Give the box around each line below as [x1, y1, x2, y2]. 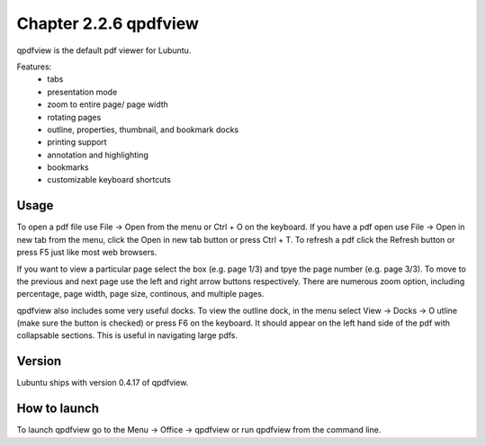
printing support [47, 137, 107, 147]
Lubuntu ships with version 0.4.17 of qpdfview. [16, 378, 189, 388]
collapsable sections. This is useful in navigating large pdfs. [16, 330, 238, 341]
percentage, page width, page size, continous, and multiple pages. [16, 289, 265, 299]
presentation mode [47, 86, 118, 97]
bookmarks [47, 162, 89, 173]
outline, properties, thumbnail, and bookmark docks [47, 124, 238, 135]
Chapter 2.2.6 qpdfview [16, 13, 200, 33]
